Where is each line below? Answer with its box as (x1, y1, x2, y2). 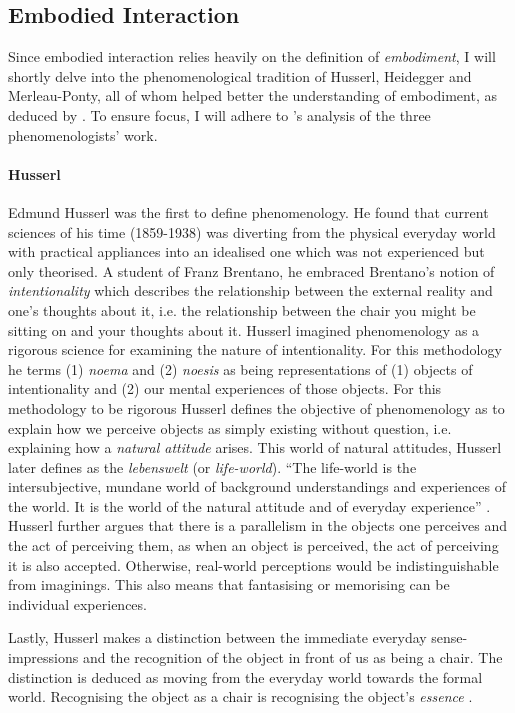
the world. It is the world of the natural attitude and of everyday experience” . (8, 495, 491, 516)
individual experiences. (8, 593, 147, 614)
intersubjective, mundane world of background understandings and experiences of (8, 476, 506, 497)
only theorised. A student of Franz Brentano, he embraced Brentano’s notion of (8, 260, 495, 281)
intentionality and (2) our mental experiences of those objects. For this (8, 378, 442, 399)
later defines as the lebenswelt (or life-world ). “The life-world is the (8, 456, 417, 477)
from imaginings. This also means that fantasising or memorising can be (8, 574, 450, 595)
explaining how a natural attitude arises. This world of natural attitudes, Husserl (8, 437, 502, 458)
